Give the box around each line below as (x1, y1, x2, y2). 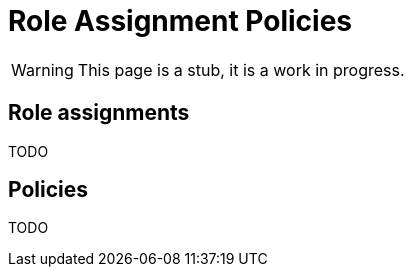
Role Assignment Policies (8, 4, 353, 38)
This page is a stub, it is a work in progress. (77, 59, 405, 80)
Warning (11, 59, 74, 80)
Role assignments (8, 100, 190, 126)
